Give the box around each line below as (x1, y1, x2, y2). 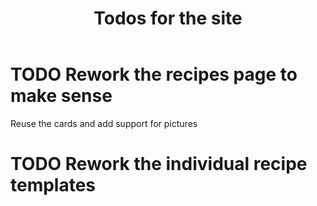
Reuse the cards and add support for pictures (10, 117, 198, 129)
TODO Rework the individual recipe (10, 153, 308, 176)
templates (10, 174, 97, 197)
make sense (10, 85, 113, 107)
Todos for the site (93, 7, 243, 30)
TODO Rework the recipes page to (10, 63, 298, 86)
